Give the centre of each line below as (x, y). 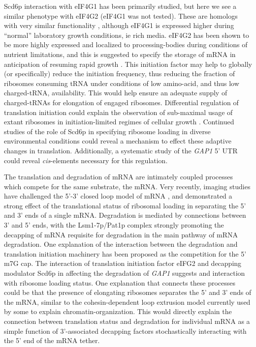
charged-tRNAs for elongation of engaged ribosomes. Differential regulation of (121, 102)
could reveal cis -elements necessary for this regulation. (86, 160)
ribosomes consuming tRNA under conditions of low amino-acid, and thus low (122, 83)
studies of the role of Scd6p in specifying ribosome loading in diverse (107, 131)
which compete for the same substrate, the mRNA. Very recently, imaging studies (127, 186)
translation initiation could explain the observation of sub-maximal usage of (118, 112)
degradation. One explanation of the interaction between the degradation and (121, 244)
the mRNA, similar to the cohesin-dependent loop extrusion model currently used (127, 302)
